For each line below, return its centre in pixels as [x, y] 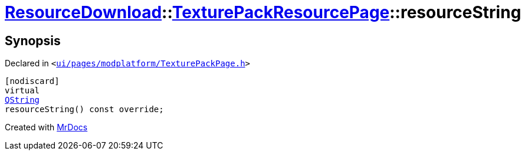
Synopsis [33, 41]
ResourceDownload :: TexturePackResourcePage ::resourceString [263, 12]
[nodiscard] [32, 81]
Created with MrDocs [46, 127]
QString [22, 100]
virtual [22, 91]
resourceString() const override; [84, 109]
